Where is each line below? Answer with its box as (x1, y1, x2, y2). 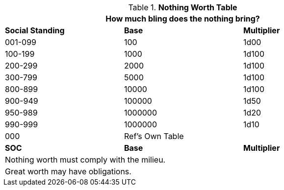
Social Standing (5, 25, 65, 35)
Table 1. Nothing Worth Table (128, 2, 237, 12)
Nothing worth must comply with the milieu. (5, 155, 166, 165)
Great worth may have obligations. (5, 166, 131, 176)
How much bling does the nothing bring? (105, 14, 260, 24)
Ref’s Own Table (124, 131, 184, 141)
